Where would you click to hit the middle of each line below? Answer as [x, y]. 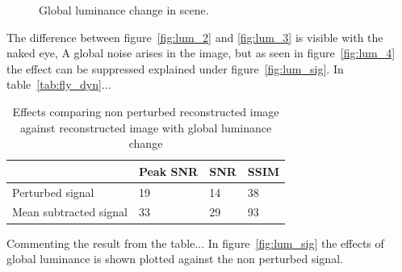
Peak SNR [168, 171]
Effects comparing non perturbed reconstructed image [146, 111]
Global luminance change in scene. [124, 10]
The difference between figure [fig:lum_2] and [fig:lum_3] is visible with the [195, 37]
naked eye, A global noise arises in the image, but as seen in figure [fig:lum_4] [201, 53]
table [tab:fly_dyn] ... [59, 84]
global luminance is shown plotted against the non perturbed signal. [175, 259]
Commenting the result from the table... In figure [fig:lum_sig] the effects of [195, 243]
